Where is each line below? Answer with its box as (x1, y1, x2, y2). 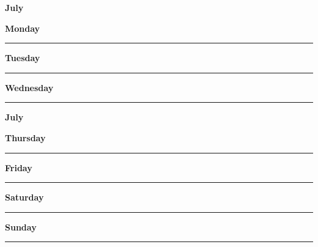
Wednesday (5, 81, 54, 94)
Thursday (5, 131, 46, 144)
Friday (5, 161, 32, 174)
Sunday (5, 220, 37, 233)
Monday (5, 21, 40, 34)
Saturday (5, 191, 44, 204)
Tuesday (5, 51, 40, 64)
